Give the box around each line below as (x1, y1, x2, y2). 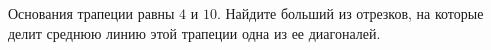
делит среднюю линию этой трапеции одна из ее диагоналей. (8, 22, 381, 43)
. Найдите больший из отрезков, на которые (216, 3, 484, 23)
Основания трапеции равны (8, 3, 175, 23)
